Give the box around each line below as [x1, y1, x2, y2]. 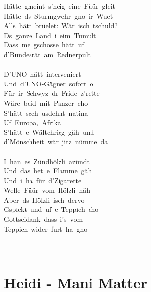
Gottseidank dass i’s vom [4, 214, 83, 224]
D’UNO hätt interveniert [4, 69, 81, 79]
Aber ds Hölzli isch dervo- [4, 194, 87, 205]
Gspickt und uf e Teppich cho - [4, 204, 104, 214]
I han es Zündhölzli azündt [4, 156, 90, 166]
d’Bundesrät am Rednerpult [4, 49, 91, 59]
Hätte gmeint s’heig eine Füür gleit [4, 1, 115, 11]
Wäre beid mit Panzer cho [4, 97, 88, 108]
